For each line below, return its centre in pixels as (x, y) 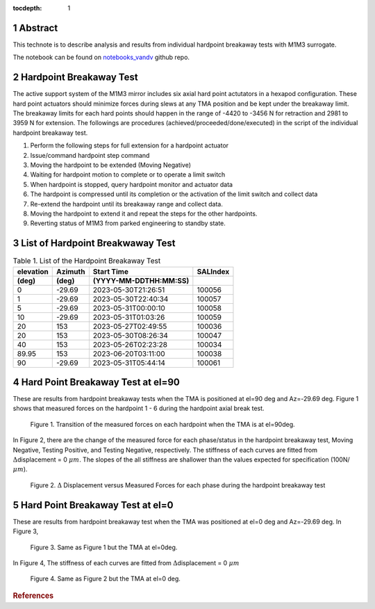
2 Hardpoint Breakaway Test (75, 78)
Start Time (110, 271)
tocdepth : (27, 8)
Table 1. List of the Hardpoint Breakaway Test (87, 261)
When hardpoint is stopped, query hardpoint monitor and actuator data (131, 184)
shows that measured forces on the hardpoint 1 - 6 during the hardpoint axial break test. (139, 408)
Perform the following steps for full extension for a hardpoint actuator (130, 145)
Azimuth (71, 271)
